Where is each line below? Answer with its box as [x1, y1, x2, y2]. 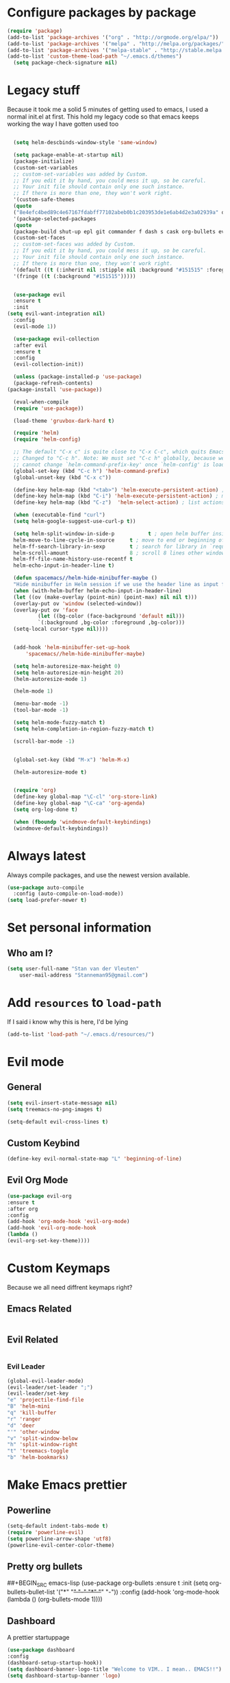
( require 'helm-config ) [13, 436, 81, 443]
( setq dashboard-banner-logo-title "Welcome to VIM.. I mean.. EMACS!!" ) [7, 1666, 222, 1673]
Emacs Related [7, 1303, 72, 1315]
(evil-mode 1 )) [13, 323, 57, 330]
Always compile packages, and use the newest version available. [7, 870, 190, 879]
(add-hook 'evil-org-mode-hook [7, 1224, 97, 1231]
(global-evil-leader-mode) [7, 1378, 84, 1384]
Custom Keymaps [7, 1261, 111, 1276]
